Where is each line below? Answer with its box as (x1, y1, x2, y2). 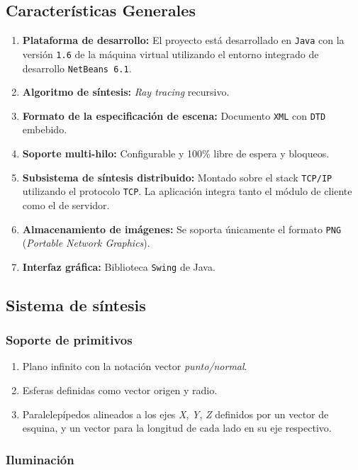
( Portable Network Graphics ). (22, 235, 150, 250)
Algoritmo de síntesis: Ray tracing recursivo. (22, 84, 230, 99)
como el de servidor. (22, 197, 110, 212)
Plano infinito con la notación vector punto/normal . (22, 359, 247, 374)
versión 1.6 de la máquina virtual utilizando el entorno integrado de (22, 46, 319, 61)
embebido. (22, 122, 67, 137)
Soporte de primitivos (6, 331, 133, 349)
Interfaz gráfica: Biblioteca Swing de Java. (22, 259, 216, 274)
